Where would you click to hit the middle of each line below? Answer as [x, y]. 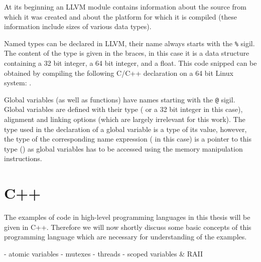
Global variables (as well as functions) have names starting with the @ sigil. [120, 99]
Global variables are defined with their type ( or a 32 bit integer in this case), [123, 109]
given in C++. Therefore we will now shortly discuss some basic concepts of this [128, 227]
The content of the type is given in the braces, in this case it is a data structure [127, 53]
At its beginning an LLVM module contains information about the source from [125, 7]
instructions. [23, 158]
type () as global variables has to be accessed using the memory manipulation [123, 148]
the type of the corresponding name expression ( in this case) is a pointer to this [128, 139]
